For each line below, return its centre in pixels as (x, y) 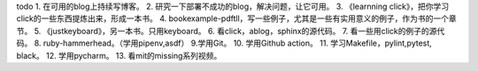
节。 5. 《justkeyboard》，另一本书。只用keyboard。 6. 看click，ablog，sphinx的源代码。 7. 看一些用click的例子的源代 (231, 31)
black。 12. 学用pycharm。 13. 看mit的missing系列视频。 (119, 55)
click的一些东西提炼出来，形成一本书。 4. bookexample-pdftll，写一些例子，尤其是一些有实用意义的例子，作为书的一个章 (237, 18)
